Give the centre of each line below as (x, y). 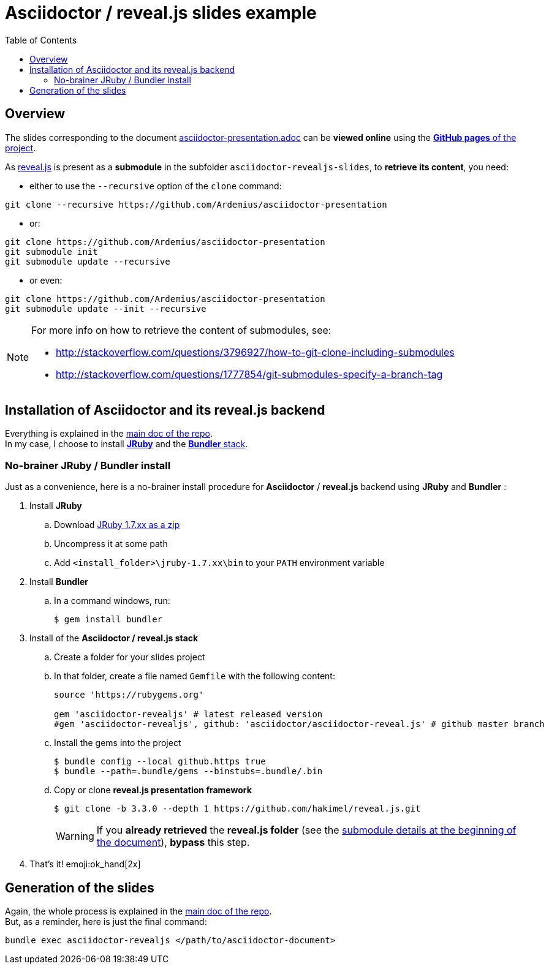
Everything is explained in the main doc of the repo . (109, 434)
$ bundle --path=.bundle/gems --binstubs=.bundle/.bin (188, 771)
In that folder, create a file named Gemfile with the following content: (195, 676)
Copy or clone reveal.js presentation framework (153, 790)
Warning (75, 836)
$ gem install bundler (108, 620)
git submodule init (51, 251)
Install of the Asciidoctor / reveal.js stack (114, 638)
